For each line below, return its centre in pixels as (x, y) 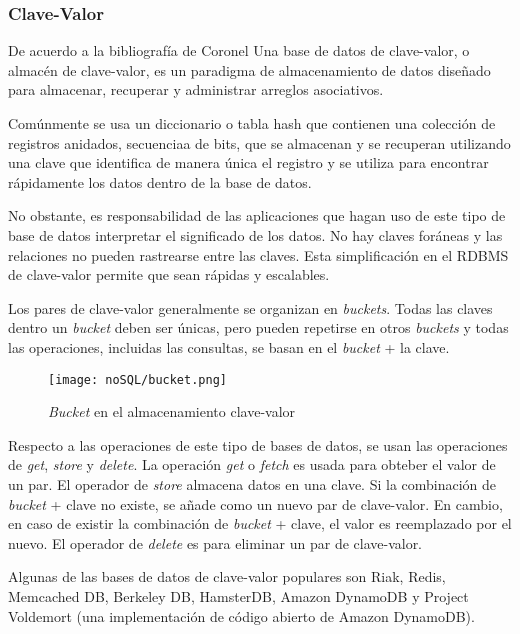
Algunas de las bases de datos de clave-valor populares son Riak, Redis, (227, 576)
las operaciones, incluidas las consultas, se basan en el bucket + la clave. (229, 346)
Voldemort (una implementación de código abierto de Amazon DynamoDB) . (241, 615)
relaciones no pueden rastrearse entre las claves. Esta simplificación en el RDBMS (258, 254)
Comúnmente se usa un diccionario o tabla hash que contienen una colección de (252, 123)
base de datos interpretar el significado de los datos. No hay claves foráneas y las (255, 234)
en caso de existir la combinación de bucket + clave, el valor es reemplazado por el (260, 523)
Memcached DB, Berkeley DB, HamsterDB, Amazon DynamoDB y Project (238, 595)
